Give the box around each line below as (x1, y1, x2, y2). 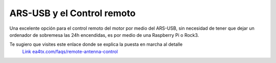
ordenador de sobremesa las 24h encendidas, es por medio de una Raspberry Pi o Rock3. (9, 32, 199, 38)
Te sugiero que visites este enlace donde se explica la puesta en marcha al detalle (9, 41, 183, 47)
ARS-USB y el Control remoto (9, 8, 136, 19)
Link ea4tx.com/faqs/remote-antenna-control (22, 48, 118, 54)
